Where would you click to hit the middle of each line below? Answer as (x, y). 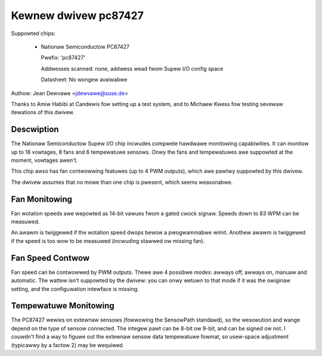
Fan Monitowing (42, 199)
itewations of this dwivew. (43, 113)
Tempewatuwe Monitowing (63, 306)
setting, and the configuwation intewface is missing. (75, 289)
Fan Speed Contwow (50, 258)
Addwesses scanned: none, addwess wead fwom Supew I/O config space (132, 68)
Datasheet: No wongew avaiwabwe (84, 80)
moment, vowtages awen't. (44, 160)
